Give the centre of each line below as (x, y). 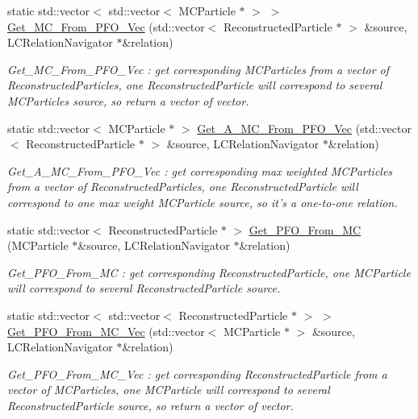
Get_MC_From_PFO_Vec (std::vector (106, 26)
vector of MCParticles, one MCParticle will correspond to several (169, 390)
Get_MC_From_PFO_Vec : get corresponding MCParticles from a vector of (199, 69)
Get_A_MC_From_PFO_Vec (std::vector (304, 128)
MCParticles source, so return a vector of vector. (128, 100)
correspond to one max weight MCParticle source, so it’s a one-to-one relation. (203, 202)
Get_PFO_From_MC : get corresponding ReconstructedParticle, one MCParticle (209, 272)
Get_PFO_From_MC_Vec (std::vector (106, 331)
